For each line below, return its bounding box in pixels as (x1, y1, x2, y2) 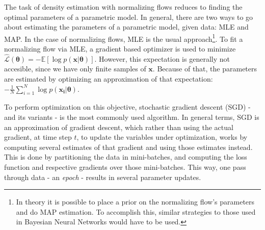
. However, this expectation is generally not (94, 53, 230, 64)
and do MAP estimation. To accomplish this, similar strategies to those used (16, 206, 256, 217)
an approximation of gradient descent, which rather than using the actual (4, 121, 233, 132)
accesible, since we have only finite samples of (4, 63, 146, 74)
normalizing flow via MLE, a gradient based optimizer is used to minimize (4, 43, 236, 54)
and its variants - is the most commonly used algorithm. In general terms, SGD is (4, 112, 259, 122)
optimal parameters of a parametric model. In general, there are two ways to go (4, 11, 253, 22)
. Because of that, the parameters (152, 63, 257, 74)
